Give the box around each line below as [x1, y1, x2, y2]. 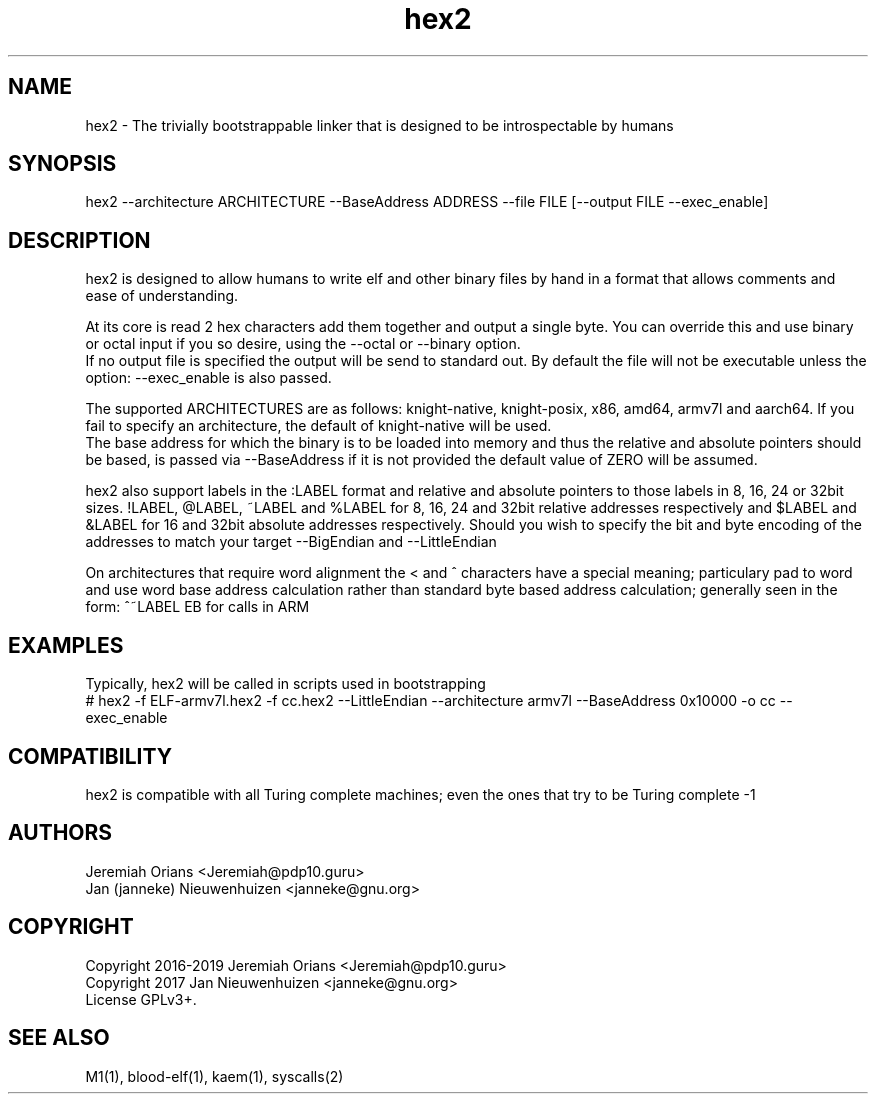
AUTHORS [8, 820, 113, 846]
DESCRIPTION [8, 227, 151, 253]
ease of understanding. [85, 287, 239, 305]
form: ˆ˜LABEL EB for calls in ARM [85, 598, 310, 616]
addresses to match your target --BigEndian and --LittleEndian [85, 533, 497, 551]
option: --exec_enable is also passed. [85, 369, 332, 387]
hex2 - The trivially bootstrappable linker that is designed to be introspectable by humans [85, 116, 674, 134]
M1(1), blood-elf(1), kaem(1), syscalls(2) [85, 1067, 344, 1085]
